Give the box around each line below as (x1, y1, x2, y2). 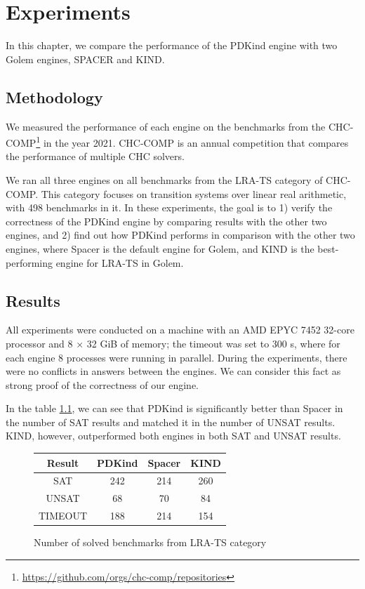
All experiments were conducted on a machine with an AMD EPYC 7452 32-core (6, 322, 354, 337)
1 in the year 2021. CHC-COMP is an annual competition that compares (36, 133, 349, 150)
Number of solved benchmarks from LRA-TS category (34, 535, 267, 550)
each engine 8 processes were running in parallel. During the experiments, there (6, 350, 347, 364)
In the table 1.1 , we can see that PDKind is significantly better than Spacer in (6, 401, 343, 416)
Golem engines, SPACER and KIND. (6, 51, 165, 66)
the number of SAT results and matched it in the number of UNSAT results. (6, 414, 336, 429)
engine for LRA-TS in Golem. (55, 255, 184, 270)
